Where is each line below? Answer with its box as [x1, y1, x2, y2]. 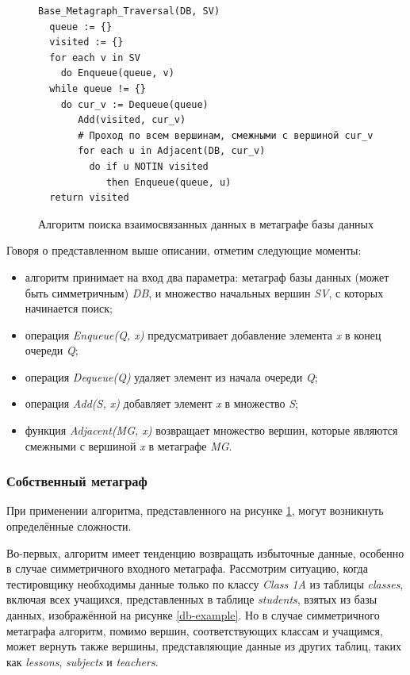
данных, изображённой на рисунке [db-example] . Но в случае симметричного [6, 607, 380, 623]
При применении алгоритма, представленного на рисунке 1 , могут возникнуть [6, 502, 384, 519]
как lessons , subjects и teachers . [6, 653, 159, 669]
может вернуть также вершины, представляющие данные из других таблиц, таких [6, 638, 402, 654]
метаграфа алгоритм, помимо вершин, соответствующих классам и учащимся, [6, 622, 383, 639]
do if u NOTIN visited [89, 160, 209, 172]
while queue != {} [49, 82, 147, 94]
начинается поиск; [25, 300, 113, 316]
